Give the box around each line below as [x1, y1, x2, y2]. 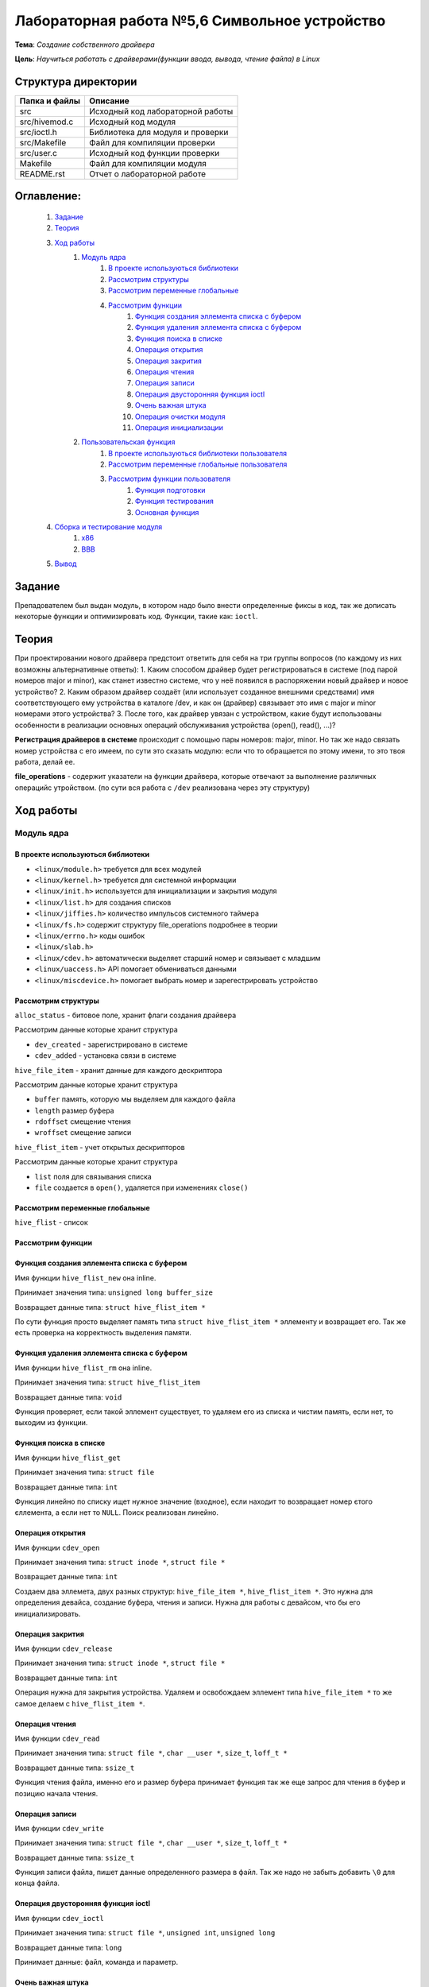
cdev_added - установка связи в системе [34, 1051, 176, 1060]
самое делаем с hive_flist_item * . [14, 1698, 145, 1708]
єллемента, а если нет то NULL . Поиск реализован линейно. [14, 1508, 218, 1517]
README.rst [19, 168, 65, 179]
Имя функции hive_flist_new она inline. [14, 1272, 157, 1283]
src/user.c [19, 147, 57, 158]
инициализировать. [14, 1609, 81, 1618]
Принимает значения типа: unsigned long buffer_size [14, 1288, 214, 1297]
